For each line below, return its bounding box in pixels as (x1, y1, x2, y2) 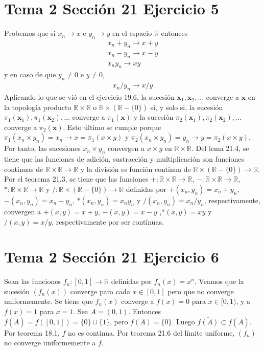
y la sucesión (133, 112, 174, 122)
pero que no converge (167, 286, 234, 296)
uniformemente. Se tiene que (4, 296, 93, 306)
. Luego (172, 316, 195, 326)
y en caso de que (4, 69, 56, 80)
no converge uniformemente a (4, 337, 96, 348)
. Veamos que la (194, 276, 244, 287)
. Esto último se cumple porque (63, 121, 161, 132)
